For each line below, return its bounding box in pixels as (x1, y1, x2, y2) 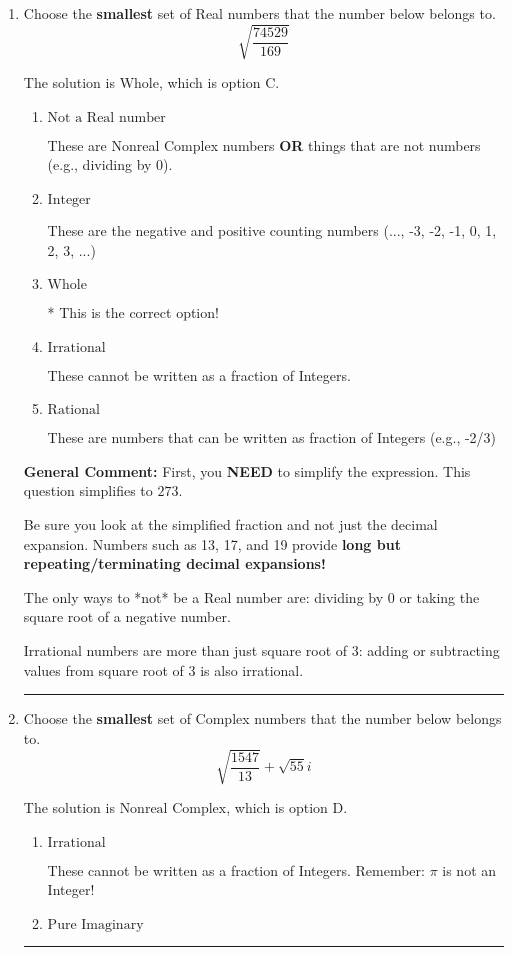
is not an (442, 859, 497, 880)
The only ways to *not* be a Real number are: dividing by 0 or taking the (23, 586, 480, 607)
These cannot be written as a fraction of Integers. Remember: (47, 859, 425, 880)
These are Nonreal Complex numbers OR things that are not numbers (47, 134, 481, 155)
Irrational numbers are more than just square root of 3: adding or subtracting (23, 640, 500, 661)
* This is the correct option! (47, 302, 219, 323)
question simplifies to (23, 480, 153, 501)
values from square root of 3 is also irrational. (23, 659, 304, 680)
